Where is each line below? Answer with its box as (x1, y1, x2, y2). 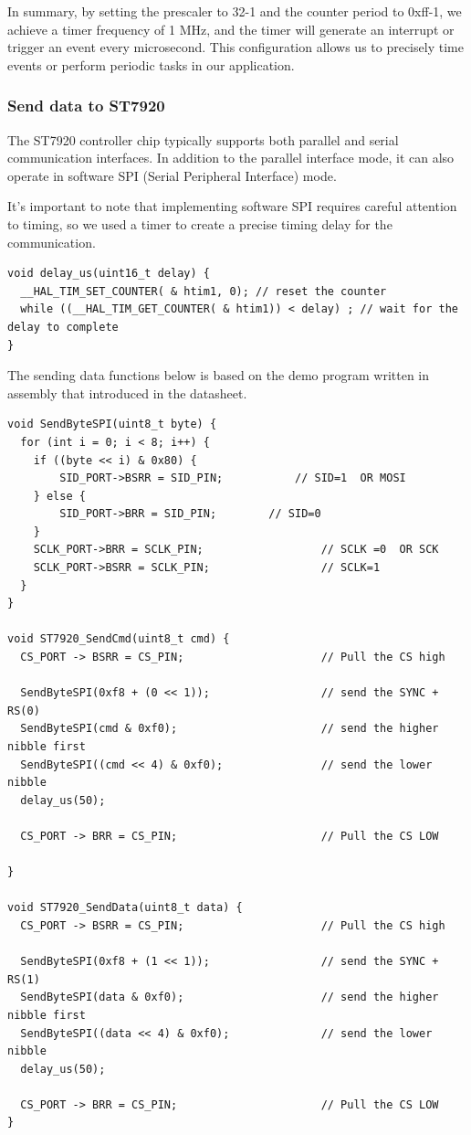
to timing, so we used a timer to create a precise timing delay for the (7, 214, 392, 233)
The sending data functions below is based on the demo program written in (7, 366, 430, 385)
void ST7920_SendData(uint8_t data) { (7, 901, 243, 915)
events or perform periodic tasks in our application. (7, 55, 295, 74)
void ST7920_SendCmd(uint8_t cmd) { (7, 632, 230, 646)
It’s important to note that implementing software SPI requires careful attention (7, 196, 457, 216)
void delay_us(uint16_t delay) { (7, 267, 210, 281)
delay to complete (7, 320, 119, 334)
